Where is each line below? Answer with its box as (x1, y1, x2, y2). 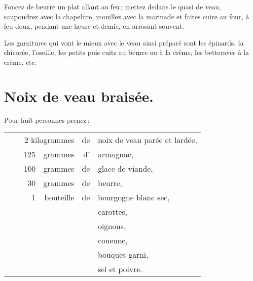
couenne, (98, 234, 128, 246)
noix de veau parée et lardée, (98, 134, 197, 146)
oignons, (98, 220, 126, 232)
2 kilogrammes (24, 134, 74, 146)
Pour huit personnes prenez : (4, 114, 90, 125)
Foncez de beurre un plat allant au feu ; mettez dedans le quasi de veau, (4, 1, 221, 11)
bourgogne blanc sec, (98, 191, 170, 203)
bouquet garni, (98, 249, 148, 261)
